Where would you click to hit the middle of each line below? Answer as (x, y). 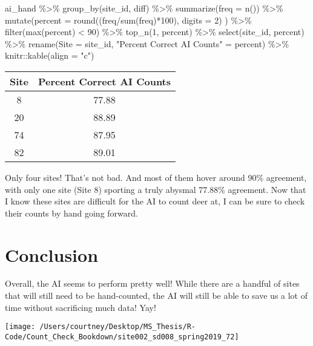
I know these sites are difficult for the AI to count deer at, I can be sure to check (155, 201)
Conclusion (52, 254)
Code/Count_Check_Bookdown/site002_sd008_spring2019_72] (122, 337)
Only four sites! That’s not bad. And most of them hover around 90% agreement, (156, 177)
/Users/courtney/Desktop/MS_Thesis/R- (117, 327)
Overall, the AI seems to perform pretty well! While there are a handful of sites (152, 283)
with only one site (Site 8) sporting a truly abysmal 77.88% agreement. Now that (156, 189)
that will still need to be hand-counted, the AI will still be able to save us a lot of (156, 295)
